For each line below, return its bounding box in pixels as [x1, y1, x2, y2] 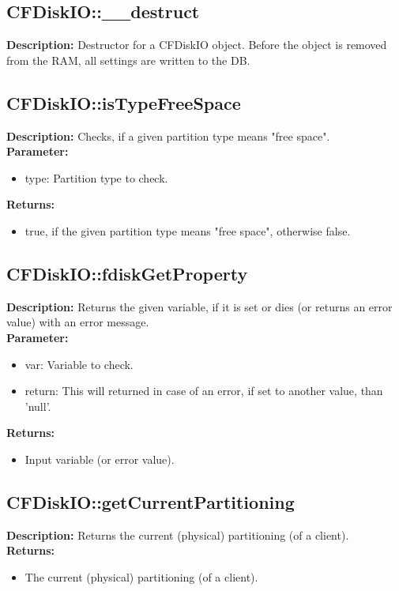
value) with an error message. [6, 314, 149, 330]
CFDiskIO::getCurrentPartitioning [6, 489, 295, 514]
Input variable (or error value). [24, 450, 175, 467]
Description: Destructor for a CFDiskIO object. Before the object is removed [6, 36, 387, 53]
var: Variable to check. [24, 356, 134, 372]
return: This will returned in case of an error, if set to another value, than [24, 382, 383, 399]
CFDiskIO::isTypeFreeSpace [6, 90, 241, 115]
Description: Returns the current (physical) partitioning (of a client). [6, 526, 349, 543]
